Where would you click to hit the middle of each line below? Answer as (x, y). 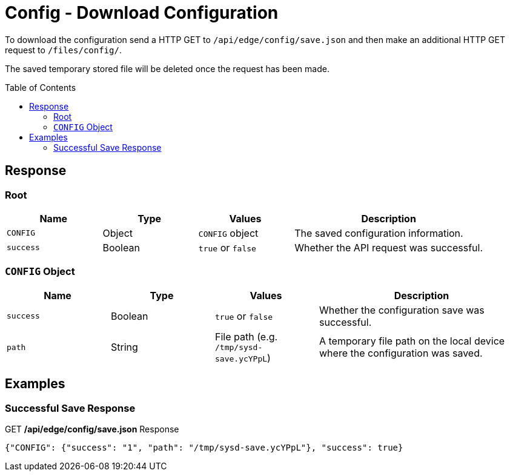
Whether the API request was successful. (389, 247)
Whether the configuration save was (402, 310)
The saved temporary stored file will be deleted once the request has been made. (167, 68)
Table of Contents (41, 87)
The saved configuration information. (379, 233)
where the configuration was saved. (401, 353)
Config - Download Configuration (142, 13)
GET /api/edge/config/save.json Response (92, 429)
